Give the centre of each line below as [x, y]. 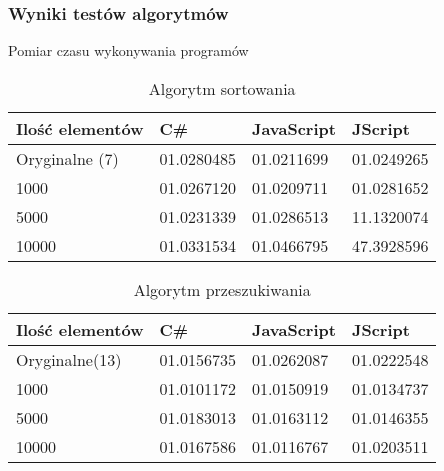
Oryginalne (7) [67, 158]
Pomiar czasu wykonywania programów [128, 50]
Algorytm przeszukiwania [222, 289]
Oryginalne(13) [69, 359]
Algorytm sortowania [222, 88]
